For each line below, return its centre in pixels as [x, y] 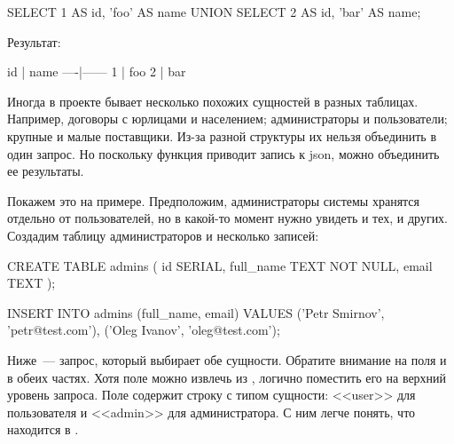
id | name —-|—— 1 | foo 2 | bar [97, 71]
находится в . [43, 429]
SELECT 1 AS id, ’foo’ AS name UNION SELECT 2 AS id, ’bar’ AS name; [214, 12]
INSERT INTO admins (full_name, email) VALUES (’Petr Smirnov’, [196, 312]
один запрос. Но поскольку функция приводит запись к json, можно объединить [223, 153]
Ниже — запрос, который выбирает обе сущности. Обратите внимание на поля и [227, 359]
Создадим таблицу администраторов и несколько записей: [163, 235]
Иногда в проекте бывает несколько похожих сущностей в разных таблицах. [213, 101]
